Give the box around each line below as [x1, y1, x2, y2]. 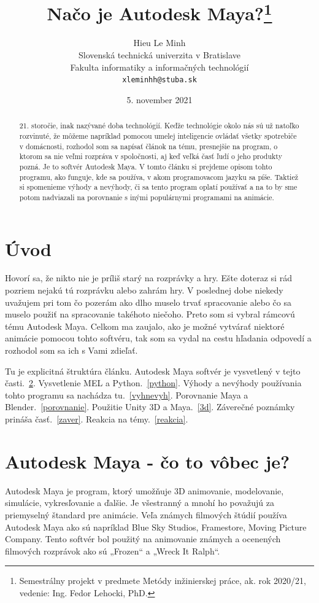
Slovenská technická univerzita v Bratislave [78, 49, 241, 61]
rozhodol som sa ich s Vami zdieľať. [5, 344, 138, 357]
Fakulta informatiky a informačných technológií [70, 60, 249, 73]
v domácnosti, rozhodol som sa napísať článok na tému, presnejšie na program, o [19, 141, 278, 151]
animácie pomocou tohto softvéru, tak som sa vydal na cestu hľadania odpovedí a [5, 332, 312, 344]
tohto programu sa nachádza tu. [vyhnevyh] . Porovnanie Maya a [5, 388, 248, 401]
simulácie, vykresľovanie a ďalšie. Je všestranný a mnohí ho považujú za [5, 496, 274, 509]
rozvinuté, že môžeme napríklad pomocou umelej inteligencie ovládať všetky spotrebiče [19, 130, 297, 141]
